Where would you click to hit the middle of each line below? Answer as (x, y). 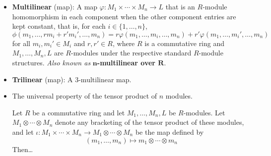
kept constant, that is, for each (59, 26)
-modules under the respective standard (131, 53)
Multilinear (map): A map (55, 6)
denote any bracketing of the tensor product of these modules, (150, 122)
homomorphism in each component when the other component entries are (124, 16)
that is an (180, 6)
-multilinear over (126, 62)
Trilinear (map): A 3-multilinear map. (72, 79)
